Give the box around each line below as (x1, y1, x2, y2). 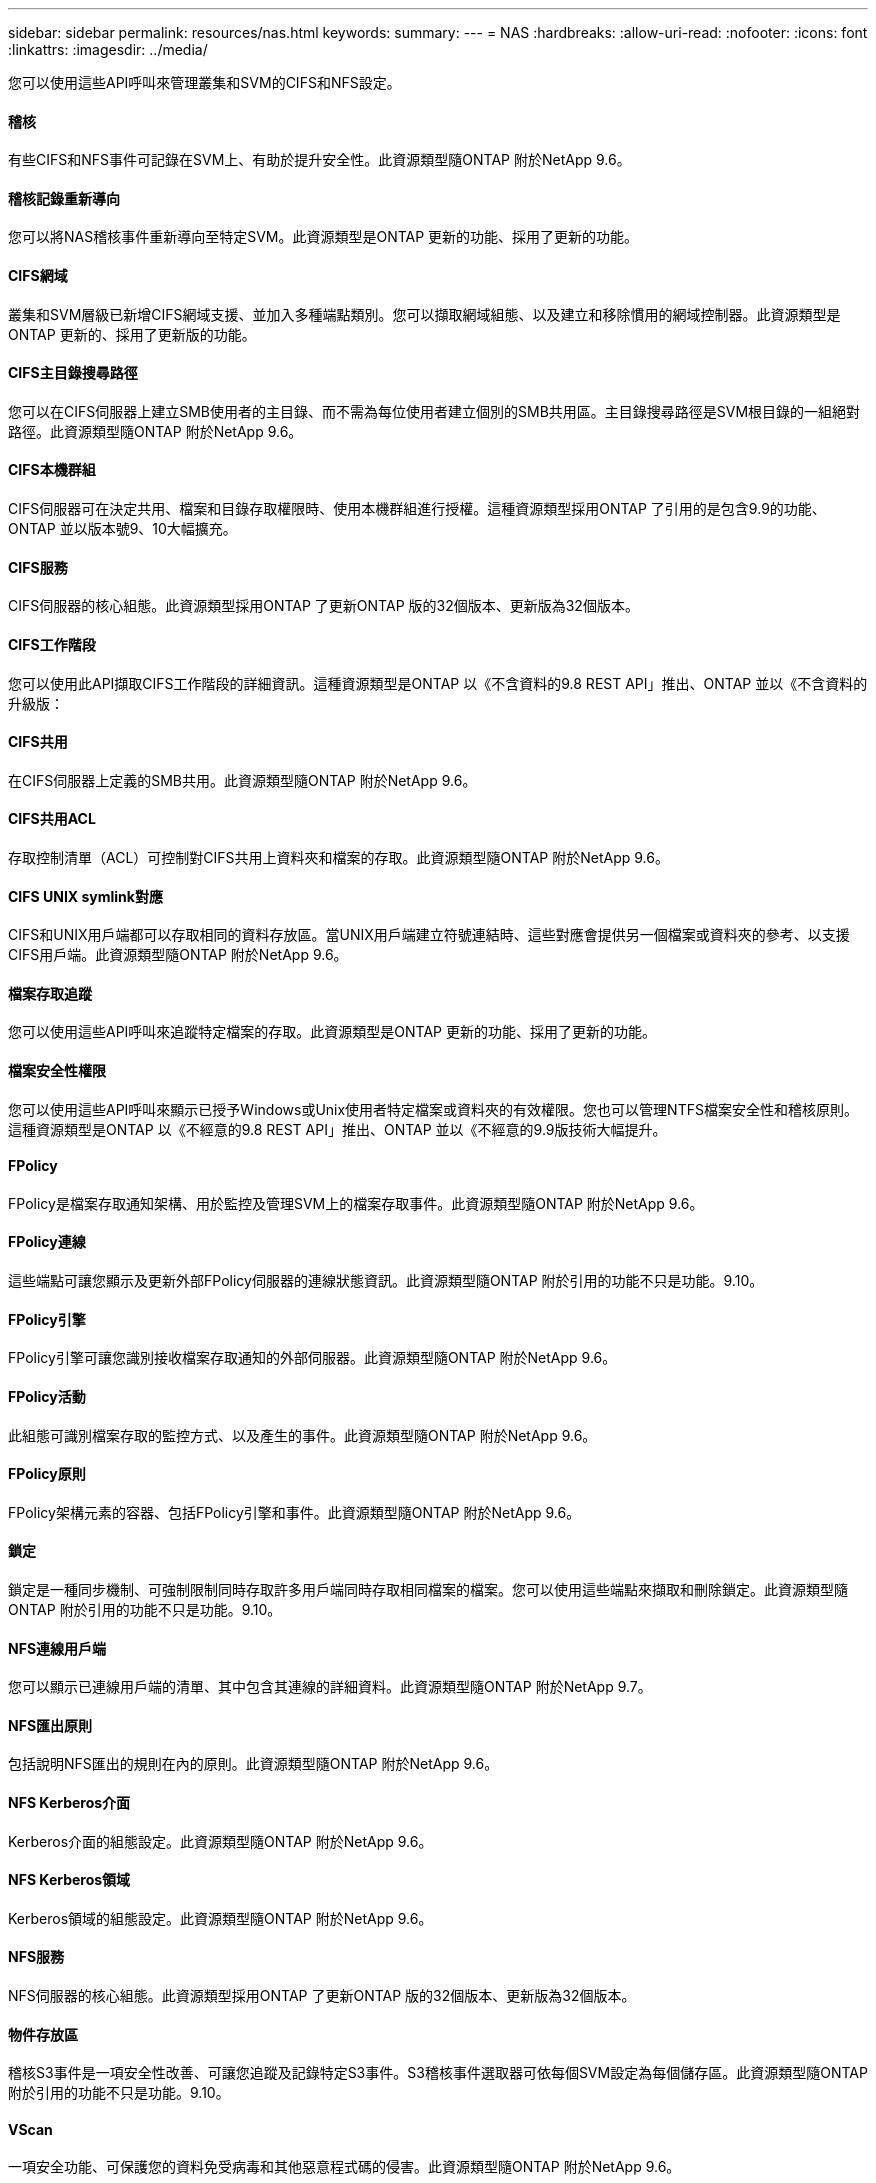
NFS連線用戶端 (8, 1639, 107, 1657)
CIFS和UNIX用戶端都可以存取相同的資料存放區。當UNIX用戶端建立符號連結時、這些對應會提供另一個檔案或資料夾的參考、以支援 (8, 926, 850, 944)
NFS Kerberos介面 (8, 1793, 131, 1811)
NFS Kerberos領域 (8, 1871, 131, 1889)
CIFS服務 (8, 558, 68, 576)
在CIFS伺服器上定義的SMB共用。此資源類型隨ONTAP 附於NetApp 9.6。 (8, 771, 477, 789)
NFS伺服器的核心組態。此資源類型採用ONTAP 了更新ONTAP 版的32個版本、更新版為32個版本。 (8, 1987, 636, 2005)
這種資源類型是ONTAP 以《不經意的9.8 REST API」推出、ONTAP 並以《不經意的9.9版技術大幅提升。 (8, 1120, 667, 1138)
